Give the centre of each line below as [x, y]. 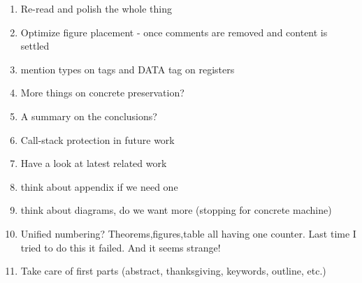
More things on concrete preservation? [102, 93]
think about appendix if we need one [99, 186]
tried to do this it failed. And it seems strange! [121, 247]
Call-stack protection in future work [97, 139]
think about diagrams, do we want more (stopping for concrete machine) [176, 210]
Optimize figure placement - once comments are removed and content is [174, 32]
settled [35, 46]
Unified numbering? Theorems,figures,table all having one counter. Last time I [188, 233]
